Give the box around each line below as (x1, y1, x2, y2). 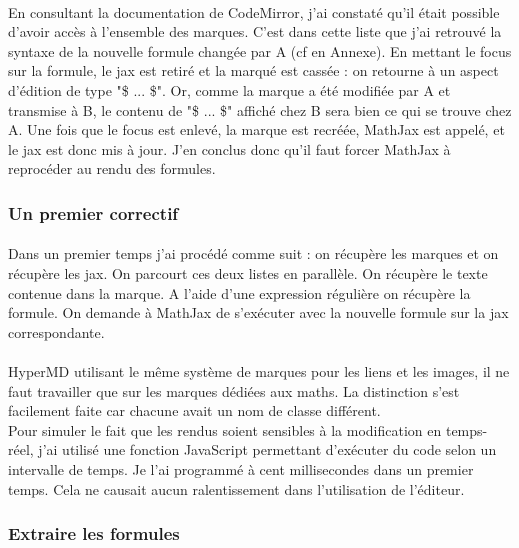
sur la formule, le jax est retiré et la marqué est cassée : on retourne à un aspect (8, 60, 499, 81)
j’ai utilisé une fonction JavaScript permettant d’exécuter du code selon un (38, 439, 497, 460)
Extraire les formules (8, 521, 180, 546)
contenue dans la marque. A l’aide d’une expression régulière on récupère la (8, 282, 471, 303)
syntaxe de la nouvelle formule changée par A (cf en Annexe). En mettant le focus (8, 40, 512, 61)
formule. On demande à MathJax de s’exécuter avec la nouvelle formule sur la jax (8, 302, 509, 323)
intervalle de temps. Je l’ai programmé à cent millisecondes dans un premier (8, 458, 474, 479)
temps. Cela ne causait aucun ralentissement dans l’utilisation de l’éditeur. (8, 478, 465, 499)
